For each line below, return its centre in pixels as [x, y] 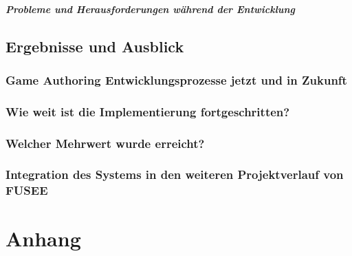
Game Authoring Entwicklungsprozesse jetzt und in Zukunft [176, 79]
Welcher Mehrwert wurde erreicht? [105, 143]
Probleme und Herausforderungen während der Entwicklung [151, 9]
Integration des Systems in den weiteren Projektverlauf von [175, 174]
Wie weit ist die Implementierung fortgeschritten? [148, 111]
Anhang [43, 238]
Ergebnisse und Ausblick [95, 46]
